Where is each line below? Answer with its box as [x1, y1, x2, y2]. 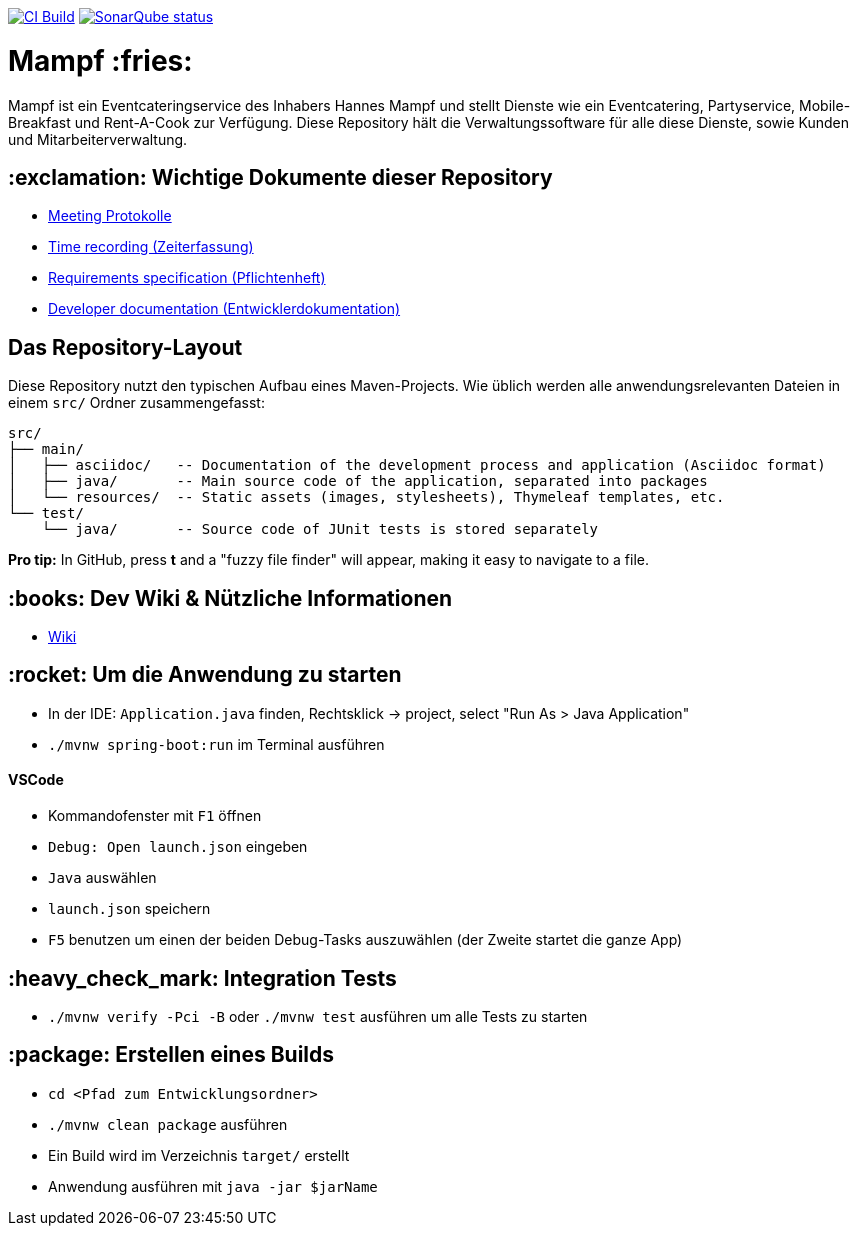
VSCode [8, 771, 64, 789]
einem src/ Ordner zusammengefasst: [8, 394, 265, 412]
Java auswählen [48, 869, 157, 887]
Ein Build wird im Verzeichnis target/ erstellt [48, 1146, 350, 1164]
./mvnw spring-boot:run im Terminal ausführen [48, 735, 385, 753]
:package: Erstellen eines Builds [8, 1042, 335, 1068]
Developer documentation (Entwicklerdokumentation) [48, 300, 401, 318]
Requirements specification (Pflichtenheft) [48, 269, 326, 287]
